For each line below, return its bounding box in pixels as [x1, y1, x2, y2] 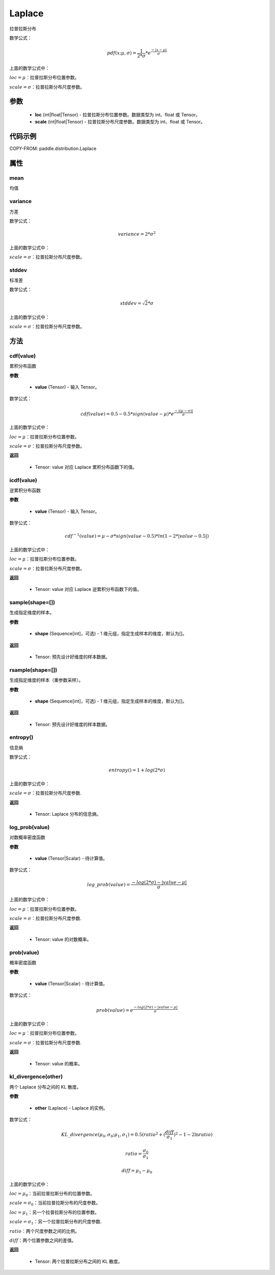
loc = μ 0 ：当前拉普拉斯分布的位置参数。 [9, 1190, 95, 1197]
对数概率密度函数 [9, 834, 45, 840]
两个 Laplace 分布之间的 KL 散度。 [9, 1084, 81, 1090]
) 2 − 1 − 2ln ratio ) [174, 1131, 213, 1138]
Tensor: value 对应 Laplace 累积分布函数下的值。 [35, 464, 137, 470]
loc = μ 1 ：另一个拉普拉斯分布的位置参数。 [9, 1209, 99, 1216]
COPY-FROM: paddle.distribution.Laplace [9, 145, 97, 152]
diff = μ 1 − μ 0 [121, 1168, 152, 1174]
